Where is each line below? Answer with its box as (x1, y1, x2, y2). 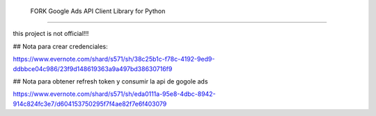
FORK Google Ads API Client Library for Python (30, 7, 166, 15)
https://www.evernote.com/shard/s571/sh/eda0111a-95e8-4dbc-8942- (13, 90, 216, 98)
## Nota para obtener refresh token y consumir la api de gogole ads (13, 77, 208, 86)
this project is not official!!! (13, 30, 89, 38)
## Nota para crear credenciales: (13, 42, 108, 50)
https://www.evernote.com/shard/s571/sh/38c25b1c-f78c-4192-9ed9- (13, 55, 215, 64)
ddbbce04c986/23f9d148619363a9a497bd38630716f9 (13, 64, 173, 72)
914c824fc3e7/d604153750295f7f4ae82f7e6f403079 (13, 99, 167, 108)
